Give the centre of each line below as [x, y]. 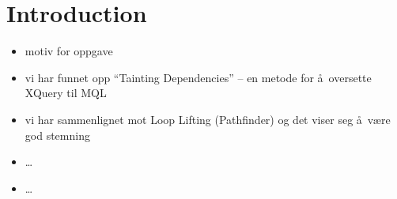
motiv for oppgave [69, 51]
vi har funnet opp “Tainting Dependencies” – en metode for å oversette [198, 77]
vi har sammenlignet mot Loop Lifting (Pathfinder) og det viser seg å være [208, 119]
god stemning [57, 135]
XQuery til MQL [66, 93]
